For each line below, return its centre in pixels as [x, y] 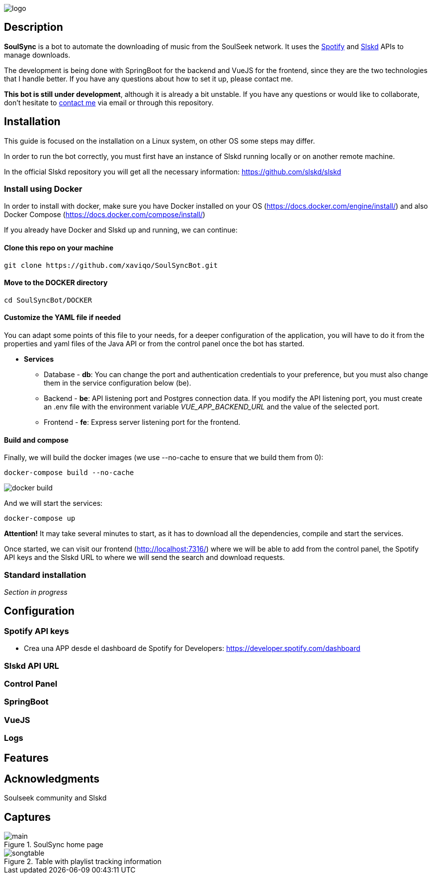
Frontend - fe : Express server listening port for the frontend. [142, 422]
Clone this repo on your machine [59, 248]
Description [34, 27]
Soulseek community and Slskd [55, 798]
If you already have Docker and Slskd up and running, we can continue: [121, 230]
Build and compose [36, 440]
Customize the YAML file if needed [62, 318]
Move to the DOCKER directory [56, 283]
